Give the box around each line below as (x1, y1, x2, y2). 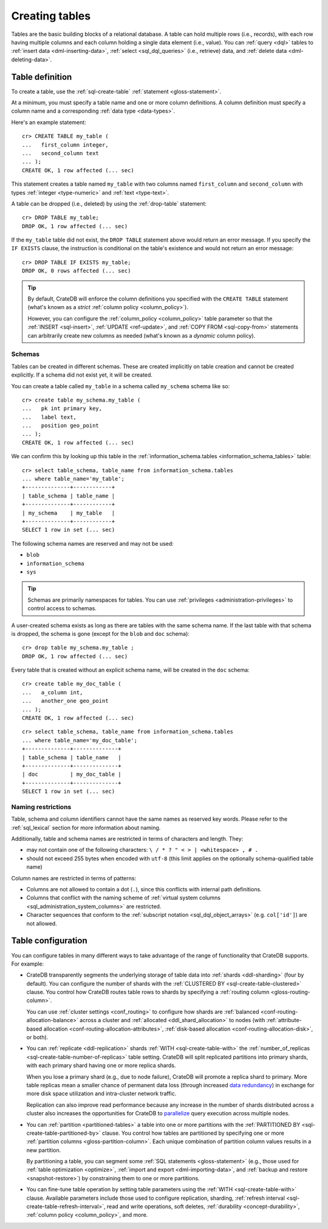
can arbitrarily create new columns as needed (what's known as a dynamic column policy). (27, 332, 256, 339)
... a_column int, (22, 689, 83, 696)
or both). (26, 1034, 49, 1041)
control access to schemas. (27, 605, 97, 612)
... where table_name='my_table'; (22, 475, 125, 482)
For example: (11, 960, 44, 967)
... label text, (22, 414, 77, 420)
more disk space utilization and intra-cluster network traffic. (26, 1090, 177, 1098)
